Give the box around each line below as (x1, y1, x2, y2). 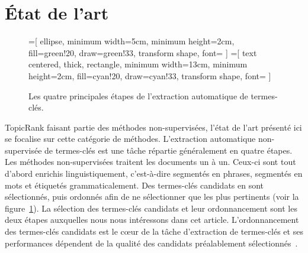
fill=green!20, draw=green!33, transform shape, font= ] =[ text (28, 46, 257, 59)
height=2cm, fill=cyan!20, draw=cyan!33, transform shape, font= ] (28, 69, 271, 82)
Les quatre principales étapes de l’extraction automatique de (28, 89, 248, 102)
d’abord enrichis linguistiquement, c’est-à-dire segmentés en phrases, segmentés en (5, 167, 303, 180)
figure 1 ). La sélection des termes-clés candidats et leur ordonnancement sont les (5, 202, 297, 214)
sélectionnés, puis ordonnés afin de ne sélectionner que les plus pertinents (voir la (5, 190, 299, 203)
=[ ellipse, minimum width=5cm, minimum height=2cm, (28, 35, 235, 47)
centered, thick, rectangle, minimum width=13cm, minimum (28, 58, 248, 70)
